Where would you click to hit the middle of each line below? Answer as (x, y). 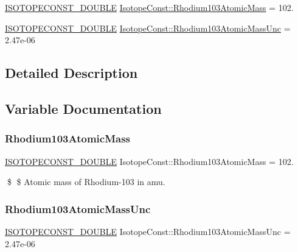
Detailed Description (71, 73)
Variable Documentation (83, 108)
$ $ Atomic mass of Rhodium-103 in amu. (86, 182)
